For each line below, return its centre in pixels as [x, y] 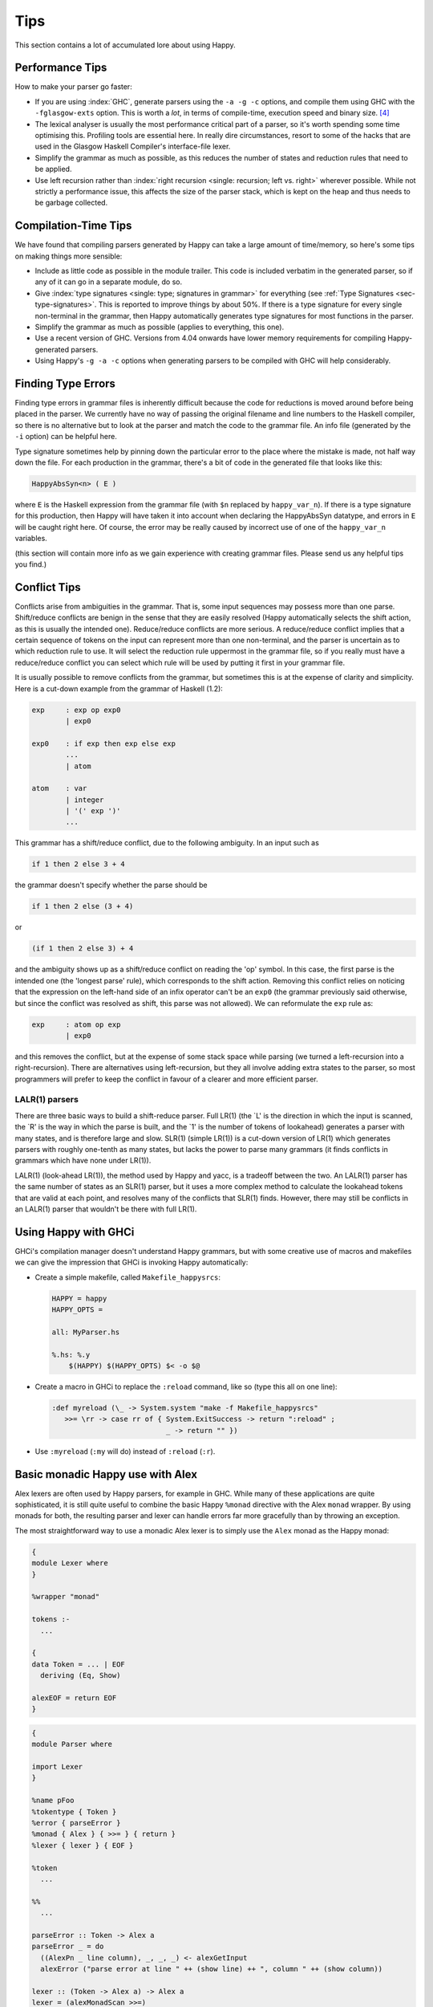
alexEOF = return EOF [74, 1698]
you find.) [31, 564]
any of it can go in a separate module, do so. [109, 282]
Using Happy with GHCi [75, 1232]
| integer [85, 800]
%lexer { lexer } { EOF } [83, 1845]
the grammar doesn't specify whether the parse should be [111, 885]
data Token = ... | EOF [79, 1664]
